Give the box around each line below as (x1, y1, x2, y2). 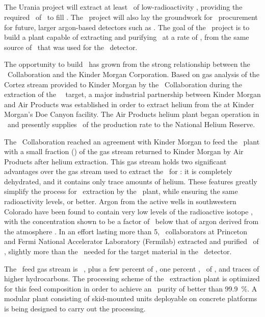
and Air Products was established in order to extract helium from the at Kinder (4, 99, 254, 109)
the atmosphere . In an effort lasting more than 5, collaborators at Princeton (4, 226, 248, 236)
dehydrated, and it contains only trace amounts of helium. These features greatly (4, 176, 257, 186)
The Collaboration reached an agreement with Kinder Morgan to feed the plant (4, 136, 260, 147)
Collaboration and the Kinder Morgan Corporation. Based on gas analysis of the (7, 68, 259, 79)
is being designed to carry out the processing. (4, 303, 146, 314)
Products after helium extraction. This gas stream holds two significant (4, 156, 227, 166)
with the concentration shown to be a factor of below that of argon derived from (4, 216, 259, 227)
